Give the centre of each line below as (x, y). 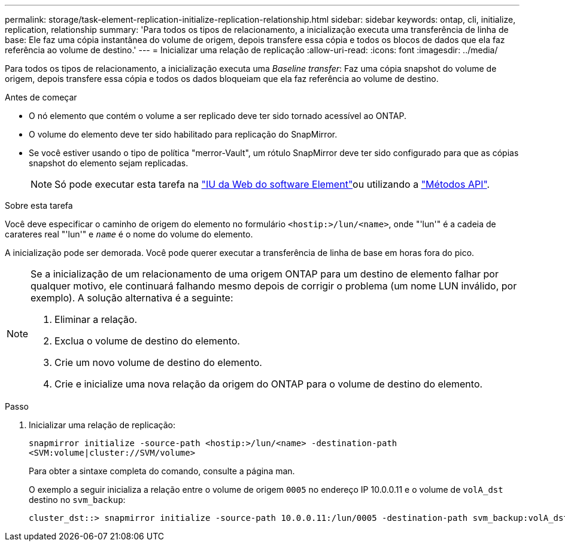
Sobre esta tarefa (39, 205)
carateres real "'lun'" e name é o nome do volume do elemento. (129, 234)
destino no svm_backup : (77, 500)
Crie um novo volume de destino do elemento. (158, 362)
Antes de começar (41, 97)
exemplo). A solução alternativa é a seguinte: (132, 298)
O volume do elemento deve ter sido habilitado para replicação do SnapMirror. (183, 134)
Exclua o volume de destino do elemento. (147, 341)
